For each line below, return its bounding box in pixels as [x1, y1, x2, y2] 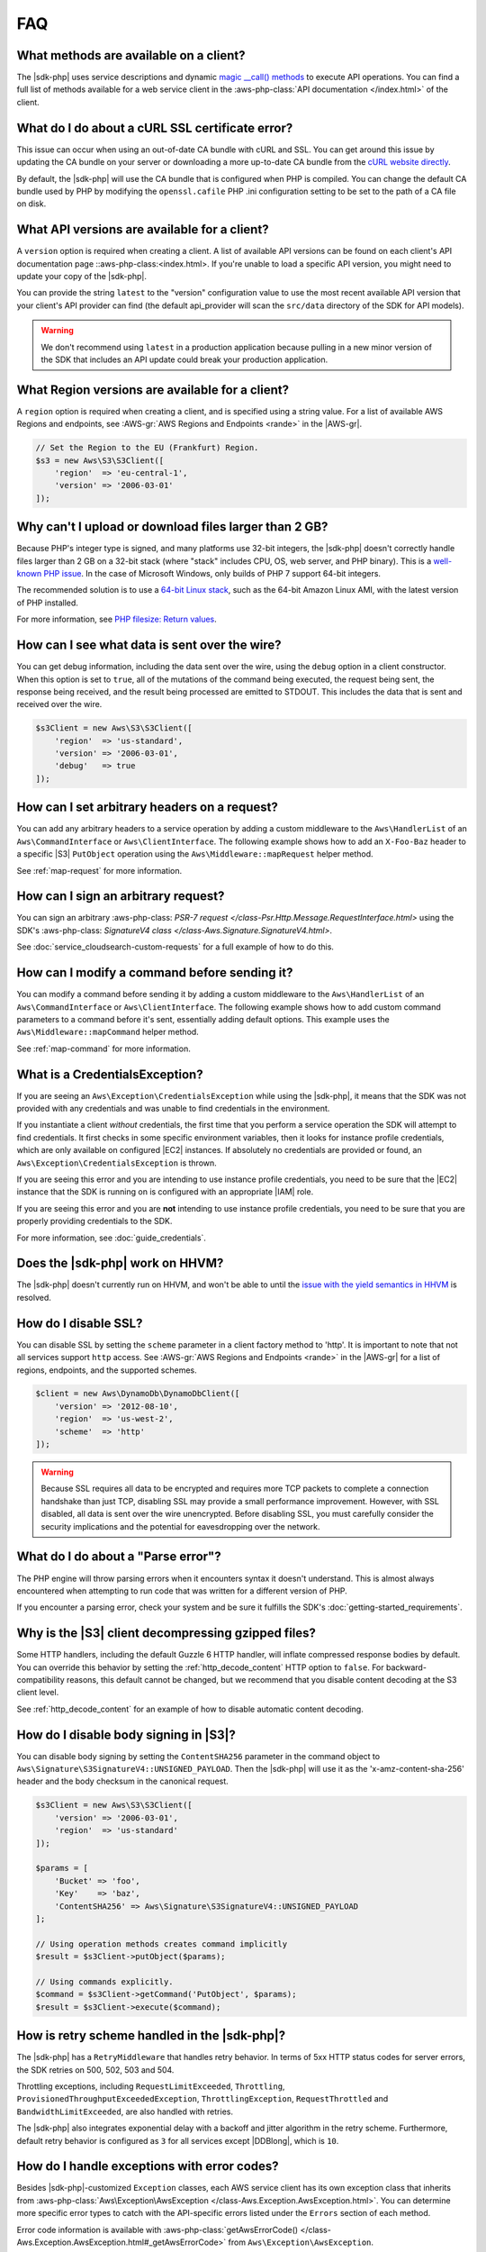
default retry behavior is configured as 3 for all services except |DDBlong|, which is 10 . [16, 2135, 339, 2146]
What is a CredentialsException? [16, 1067, 203, 1082]
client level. [16, 1687, 59, 1698]
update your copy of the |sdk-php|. [16, 271, 148, 281]
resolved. [16, 1292, 51, 1303]
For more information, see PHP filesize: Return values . [16, 613, 218, 625]
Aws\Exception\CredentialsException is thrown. [16, 1158, 218, 1168]
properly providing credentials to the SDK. [16, 1216, 173, 1227]
